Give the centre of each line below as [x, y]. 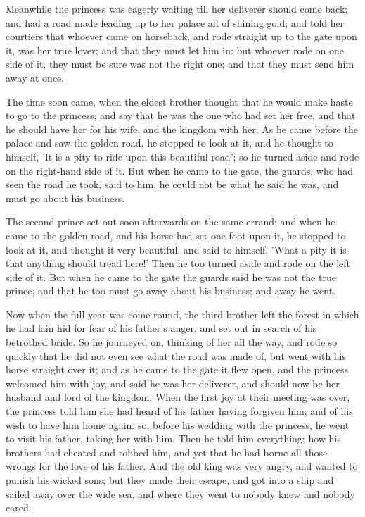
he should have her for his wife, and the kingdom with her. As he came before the [182, 129]
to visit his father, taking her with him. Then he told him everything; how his [173, 438]
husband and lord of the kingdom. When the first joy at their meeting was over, [178, 397]
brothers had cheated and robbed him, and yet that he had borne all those [167, 452]
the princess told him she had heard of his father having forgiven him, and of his [179, 411]
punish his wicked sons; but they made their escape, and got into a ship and [170, 480]
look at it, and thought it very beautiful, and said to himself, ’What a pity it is [176, 249]
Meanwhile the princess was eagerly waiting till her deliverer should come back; [177, 8]
